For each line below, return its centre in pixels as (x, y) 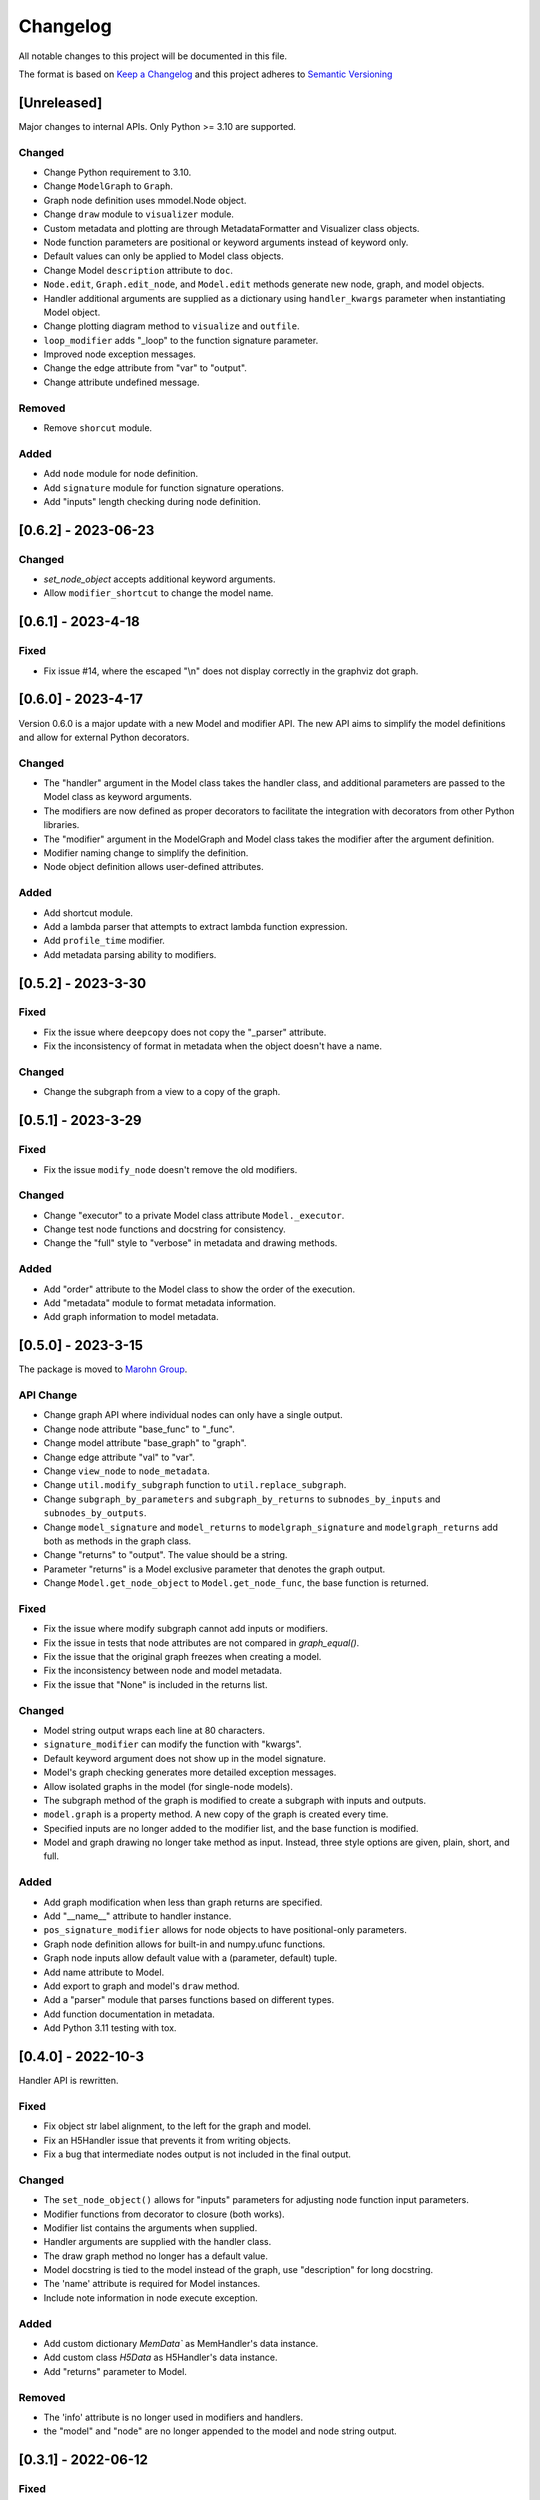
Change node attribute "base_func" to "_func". (139, 1429)
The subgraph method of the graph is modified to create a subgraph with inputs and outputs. (235, 1800)
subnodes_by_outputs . (95, 1513)
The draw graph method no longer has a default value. (156, 2256)
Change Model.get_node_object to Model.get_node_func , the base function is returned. (236, 1583)
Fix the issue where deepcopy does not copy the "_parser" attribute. (185, 1032)
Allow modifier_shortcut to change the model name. (158, 593)
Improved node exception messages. (120, 354)
